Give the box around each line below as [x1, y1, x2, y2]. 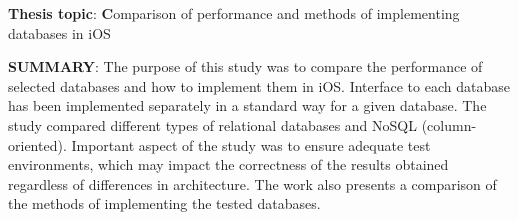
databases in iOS [8, 22, 111, 43]
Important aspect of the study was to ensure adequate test [71, 134, 431, 155]
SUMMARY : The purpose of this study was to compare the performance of [8, 56, 483, 77]
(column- [421, 114, 477, 135]
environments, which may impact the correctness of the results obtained [8, 154, 449, 175]
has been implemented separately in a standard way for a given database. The [8, 95, 487, 116]
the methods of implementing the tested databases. [8, 193, 321, 214]
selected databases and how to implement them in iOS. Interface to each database [8, 75, 510, 96]
